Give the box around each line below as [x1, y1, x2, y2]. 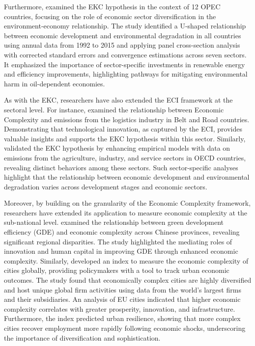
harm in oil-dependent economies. [4, 78, 105, 88]
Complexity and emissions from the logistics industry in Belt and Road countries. [4, 114, 250, 124]
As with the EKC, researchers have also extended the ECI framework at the [4, 95, 233, 105]
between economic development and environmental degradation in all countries [4, 30, 241, 40]
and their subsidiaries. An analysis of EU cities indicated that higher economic [4, 294, 241, 304]
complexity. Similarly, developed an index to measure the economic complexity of [4, 255, 249, 266]
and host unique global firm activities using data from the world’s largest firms [4, 284, 241, 294]
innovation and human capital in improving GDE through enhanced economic [4, 246, 238, 256]
